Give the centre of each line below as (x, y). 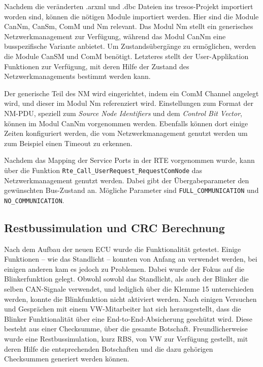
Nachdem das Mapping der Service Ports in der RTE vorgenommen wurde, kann (129, 160)
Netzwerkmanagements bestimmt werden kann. (77, 76)
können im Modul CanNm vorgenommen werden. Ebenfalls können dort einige (126, 123)
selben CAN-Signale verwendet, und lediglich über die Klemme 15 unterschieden (129, 289)
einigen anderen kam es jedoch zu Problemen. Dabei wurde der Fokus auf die (124, 269)
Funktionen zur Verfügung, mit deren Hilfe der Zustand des (97, 66)
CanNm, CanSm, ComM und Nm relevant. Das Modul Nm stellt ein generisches (129, 26)
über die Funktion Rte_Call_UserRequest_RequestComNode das (103, 170)
